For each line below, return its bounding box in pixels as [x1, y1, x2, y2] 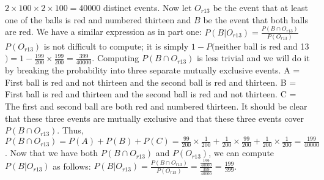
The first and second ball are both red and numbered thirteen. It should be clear [5, 100, 307, 113]
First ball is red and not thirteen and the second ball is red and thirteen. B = [5, 75, 296, 88]
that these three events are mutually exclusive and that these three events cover [5, 111, 304, 124]
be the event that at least [213, 1, 309, 13]
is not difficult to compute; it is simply [43, 39, 189, 52]
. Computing [92, 51, 139, 64]
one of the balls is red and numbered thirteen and [5, 13, 191, 26]
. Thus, [57, 124, 84, 137]
